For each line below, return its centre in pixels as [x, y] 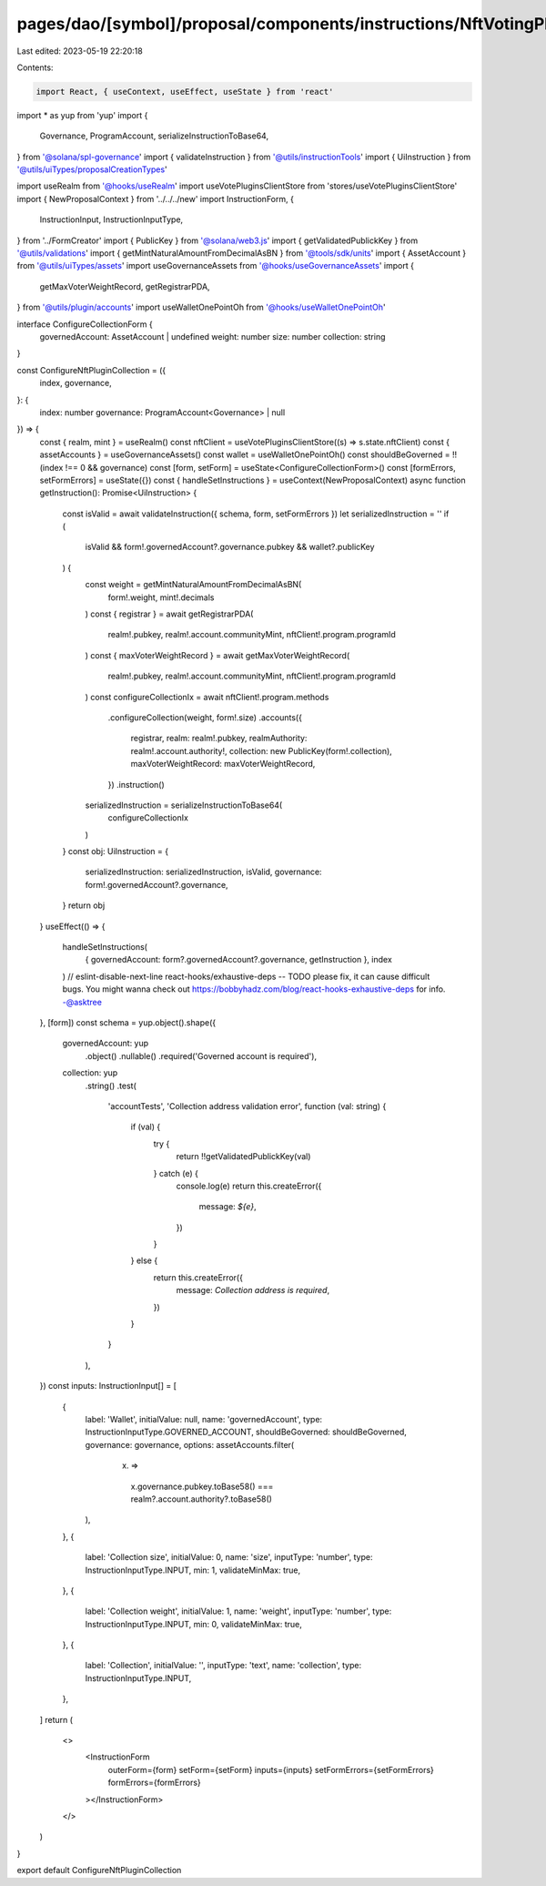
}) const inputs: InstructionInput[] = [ [108, 1386]
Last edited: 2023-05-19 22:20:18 [80, 51]
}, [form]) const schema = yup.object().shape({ [128, 1023]
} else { [144, 1260]
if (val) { [146, 1127]
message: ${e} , [227, 1207]
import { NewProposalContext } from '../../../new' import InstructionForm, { [156, 199]
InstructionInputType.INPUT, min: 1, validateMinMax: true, [192, 1570]
